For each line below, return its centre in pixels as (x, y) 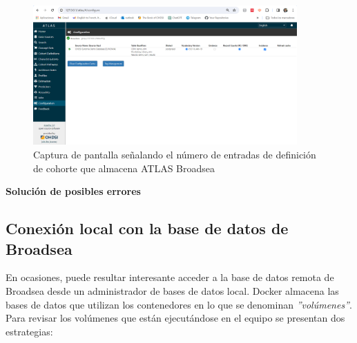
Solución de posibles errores (73, 191)
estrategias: (29, 331)
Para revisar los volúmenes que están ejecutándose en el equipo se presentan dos (175, 318)
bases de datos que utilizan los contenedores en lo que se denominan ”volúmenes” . (179, 304)
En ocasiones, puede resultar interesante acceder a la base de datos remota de (170, 277)
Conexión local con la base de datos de (147, 228)
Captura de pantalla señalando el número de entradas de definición (175, 154)
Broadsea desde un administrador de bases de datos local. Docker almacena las (172, 290)
